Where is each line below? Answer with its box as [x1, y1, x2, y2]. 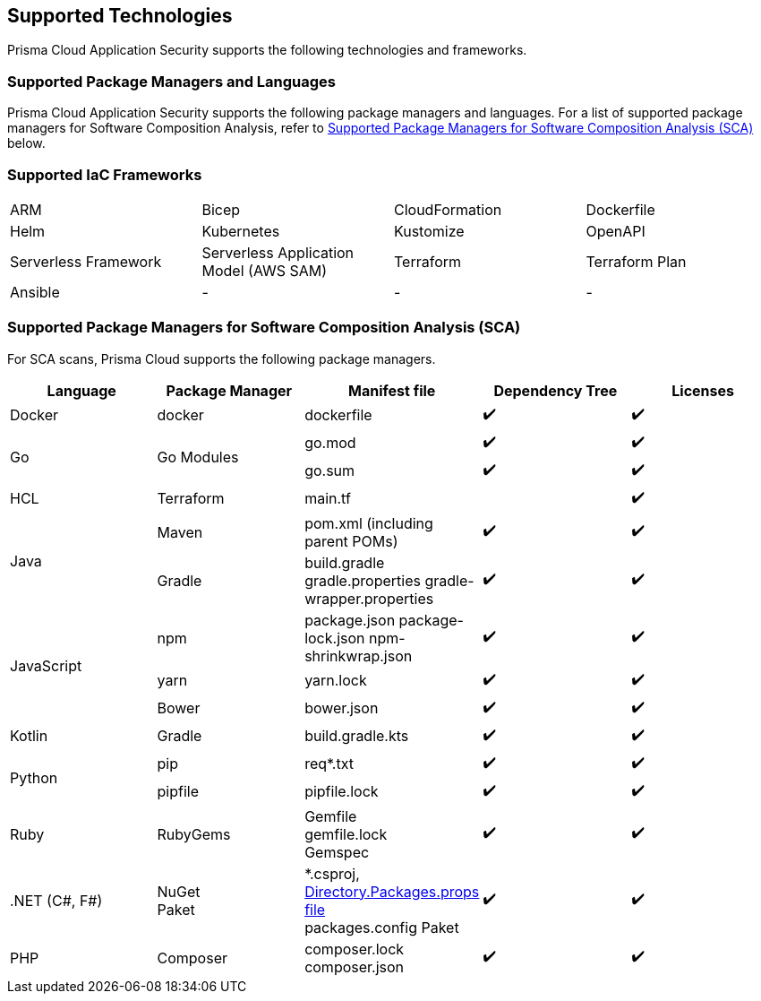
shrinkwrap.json [304, 646, 413, 665]
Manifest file [348, 381, 436, 400]
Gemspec [304, 842, 370, 861]
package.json [304, 610, 396, 629]
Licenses [671, 381, 735, 400]
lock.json [304, 628, 365, 647]
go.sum [304, 462, 355, 480]
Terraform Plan [586, 252, 687, 271]
